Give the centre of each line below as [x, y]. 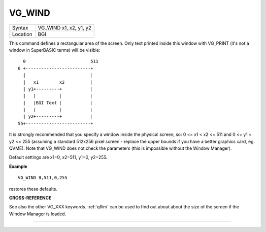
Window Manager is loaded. [38, 214]
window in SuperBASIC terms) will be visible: [55, 50]
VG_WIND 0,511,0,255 [43, 178]
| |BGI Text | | [58, 103]
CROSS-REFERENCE [30, 198]
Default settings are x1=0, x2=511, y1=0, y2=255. [58, 157]
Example [18, 166]
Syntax [20, 28]
